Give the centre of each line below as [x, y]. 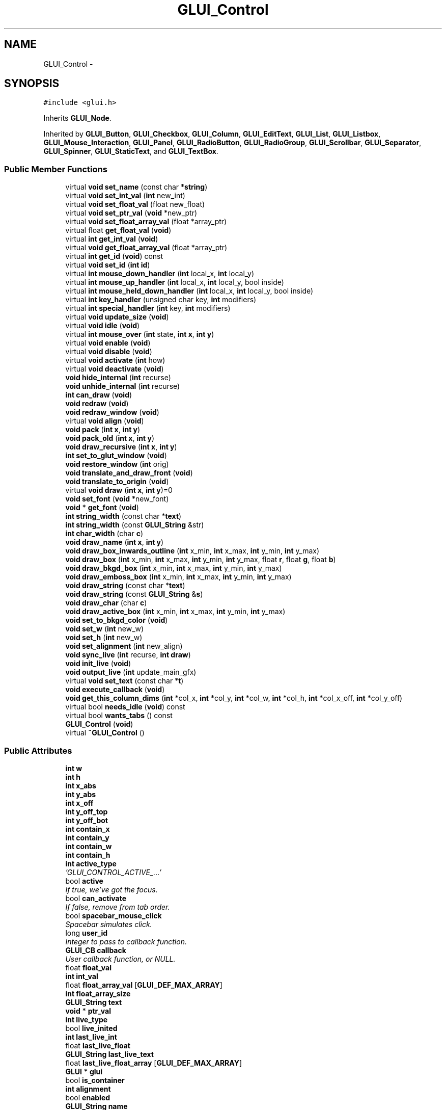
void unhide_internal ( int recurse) [123, 386]
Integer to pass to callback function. [126, 941]
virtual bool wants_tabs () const [119, 716]
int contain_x [88, 829]
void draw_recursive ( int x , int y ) [121, 447]
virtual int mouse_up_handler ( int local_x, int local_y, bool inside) [175, 282]
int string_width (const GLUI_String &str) [135, 525]
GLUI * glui [84, 1071]
